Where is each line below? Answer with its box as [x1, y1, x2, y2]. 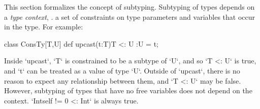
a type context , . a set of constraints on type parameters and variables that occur [4, 11, 255, 22]
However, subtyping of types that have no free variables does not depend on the [4, 85, 252, 96]
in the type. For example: [4, 21, 83, 32]
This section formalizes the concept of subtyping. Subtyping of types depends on [4, 2, 255, 12]
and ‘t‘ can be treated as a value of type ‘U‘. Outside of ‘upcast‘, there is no [4, 65, 240, 76]
